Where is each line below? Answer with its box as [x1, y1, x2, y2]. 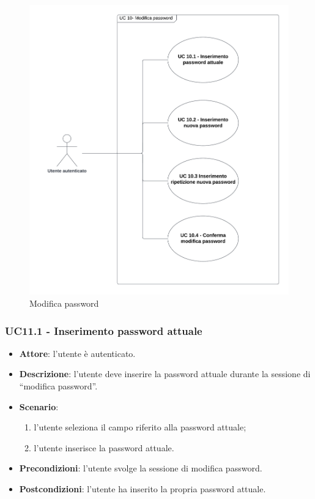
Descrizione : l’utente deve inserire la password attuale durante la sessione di [19, 367, 311, 380]
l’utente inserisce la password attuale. [34, 441, 174, 454]
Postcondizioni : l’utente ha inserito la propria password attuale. [19, 482, 266, 495]
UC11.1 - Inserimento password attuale [5, 323, 202, 338]
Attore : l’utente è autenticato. [19, 347, 136, 359]
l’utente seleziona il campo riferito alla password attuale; [34, 421, 246, 433]
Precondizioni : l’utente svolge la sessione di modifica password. [19, 462, 262, 475]
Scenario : [19, 400, 59, 413]
